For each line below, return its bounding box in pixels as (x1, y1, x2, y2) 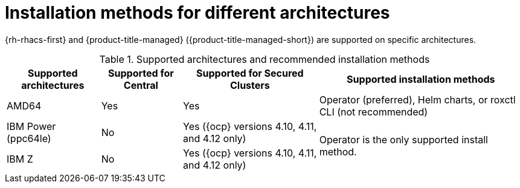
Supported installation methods (347, 73, 495, 85)
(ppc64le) (7, 132, 51, 144)
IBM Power (7, 120, 56, 132)
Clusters (230, 79, 270, 91)
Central (123, 79, 158, 91)
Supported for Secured (196, 66, 304, 79)
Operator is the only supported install (319, 133, 488, 146)
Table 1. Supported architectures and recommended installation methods (99, 53, 430, 65)
